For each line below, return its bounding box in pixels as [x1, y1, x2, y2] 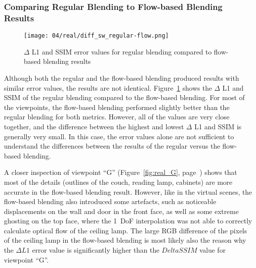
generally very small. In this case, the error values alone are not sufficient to [4, 131, 234, 141]
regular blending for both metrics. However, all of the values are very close [4, 111, 230, 122]
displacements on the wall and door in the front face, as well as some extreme [4, 206, 239, 216]
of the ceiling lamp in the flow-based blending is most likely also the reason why [4, 235, 247, 245]
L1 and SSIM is [194, 121, 242, 131]
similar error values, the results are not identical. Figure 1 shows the [4, 82, 212, 93]
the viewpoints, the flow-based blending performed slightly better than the [4, 102, 230, 112]
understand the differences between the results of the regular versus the [4, 141, 220, 151]
